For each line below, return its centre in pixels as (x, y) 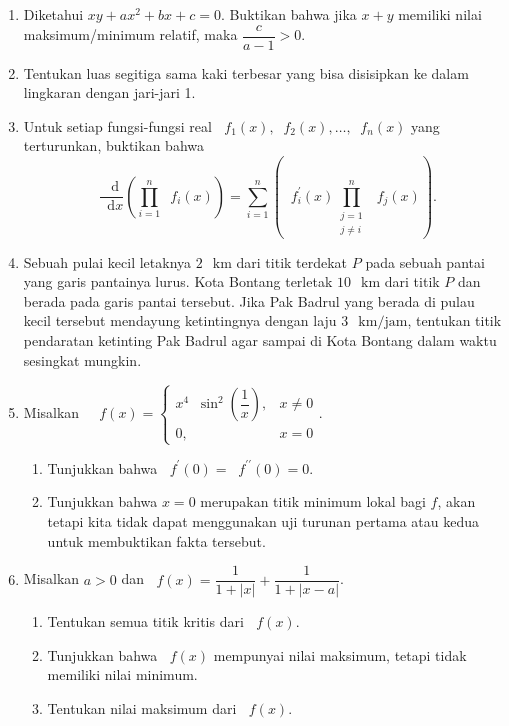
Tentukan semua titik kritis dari (145, 621)
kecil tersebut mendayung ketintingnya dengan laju (180, 320)
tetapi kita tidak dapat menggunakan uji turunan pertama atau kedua (263, 520)
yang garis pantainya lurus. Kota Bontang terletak (178, 281)
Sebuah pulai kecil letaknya (107, 261)
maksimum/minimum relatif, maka (130, 34)
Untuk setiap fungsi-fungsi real (117, 125)
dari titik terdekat (292, 261)
